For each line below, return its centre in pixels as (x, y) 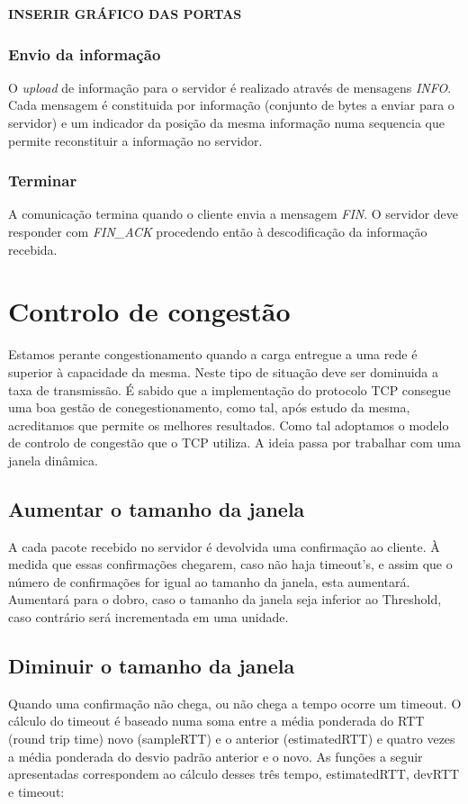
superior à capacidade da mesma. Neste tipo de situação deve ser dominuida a (224, 371)
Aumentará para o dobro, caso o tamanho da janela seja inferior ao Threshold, (225, 599)
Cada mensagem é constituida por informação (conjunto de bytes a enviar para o (231, 105)
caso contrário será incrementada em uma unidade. (148, 617)
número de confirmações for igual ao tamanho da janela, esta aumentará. (209, 581)
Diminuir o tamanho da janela (152, 666)
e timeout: (36, 791)
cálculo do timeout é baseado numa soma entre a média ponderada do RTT (216, 721)
